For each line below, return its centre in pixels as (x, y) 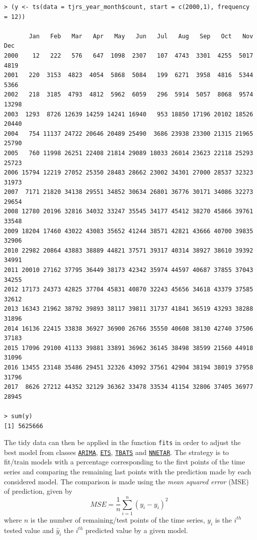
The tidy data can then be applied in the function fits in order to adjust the (123, 442)
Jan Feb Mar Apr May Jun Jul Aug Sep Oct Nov (141, 36)
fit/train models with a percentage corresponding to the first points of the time (125, 462)
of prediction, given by (38, 491)
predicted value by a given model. (137, 530)
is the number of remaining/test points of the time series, (118, 519)
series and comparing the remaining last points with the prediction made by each (128, 472)
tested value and (29, 530)
